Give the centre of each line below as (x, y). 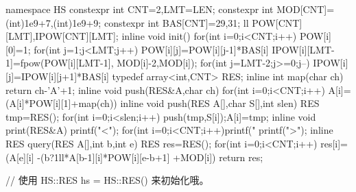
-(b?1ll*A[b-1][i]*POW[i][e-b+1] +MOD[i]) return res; (150, 157)
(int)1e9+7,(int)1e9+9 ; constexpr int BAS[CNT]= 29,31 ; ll (127, 22)
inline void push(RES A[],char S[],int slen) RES (220, 103)
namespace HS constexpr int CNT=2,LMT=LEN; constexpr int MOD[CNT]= (170, 9)
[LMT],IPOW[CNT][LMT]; (62, 36)
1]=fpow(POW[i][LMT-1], (60, 63)
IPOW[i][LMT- (303, 49)
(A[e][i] (20, 157)
